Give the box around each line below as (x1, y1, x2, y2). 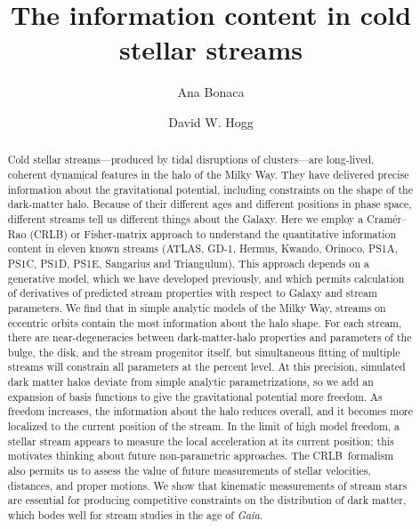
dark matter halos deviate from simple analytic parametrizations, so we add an (7, 374, 374, 389)
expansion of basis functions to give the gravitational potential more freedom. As (7, 389, 383, 404)
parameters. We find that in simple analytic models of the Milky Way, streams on (7, 300, 386, 315)
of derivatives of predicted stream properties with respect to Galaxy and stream (7, 285, 377, 301)
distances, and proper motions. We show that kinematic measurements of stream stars (7, 477, 408, 493)
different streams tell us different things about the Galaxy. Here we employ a (7, 211, 364, 226)
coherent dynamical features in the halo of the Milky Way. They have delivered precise (7, 166, 409, 181)
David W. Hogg (168, 112, 254, 131)
